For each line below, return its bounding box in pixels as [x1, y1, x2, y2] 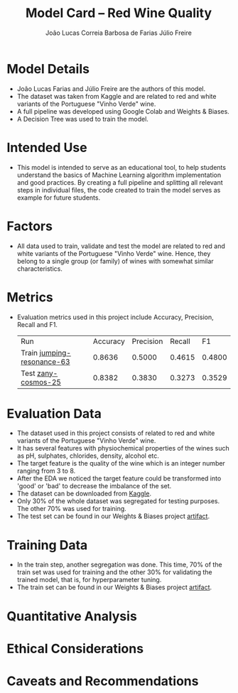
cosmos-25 [20, 377, 62, 387]
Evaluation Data [6, 405, 102, 421]
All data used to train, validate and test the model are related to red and [16, 242, 225, 250]
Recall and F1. [16, 320, 58, 328]
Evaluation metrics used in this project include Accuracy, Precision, [16, 313, 214, 321]
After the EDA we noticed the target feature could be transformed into [16, 474, 222, 483]
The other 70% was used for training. [16, 505, 127, 513]
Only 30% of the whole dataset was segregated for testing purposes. [16, 497, 220, 505]
